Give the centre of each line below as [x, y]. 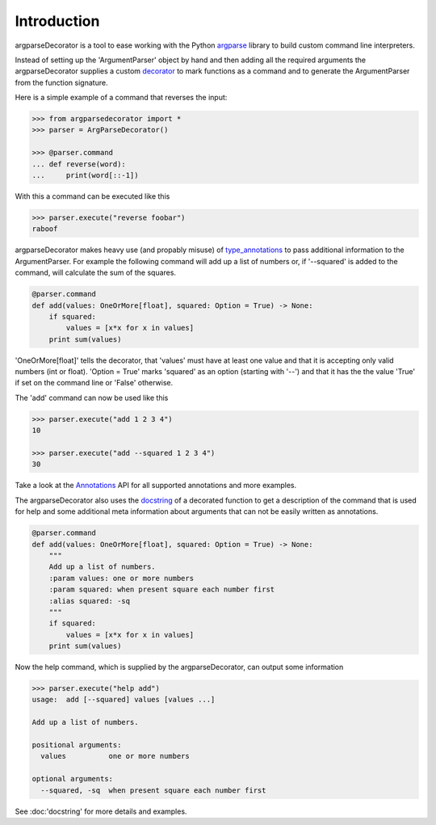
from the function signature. [61, 82]
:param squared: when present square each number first [162, 589]
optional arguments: [72, 779]
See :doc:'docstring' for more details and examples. [101, 811]
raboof [45, 229]
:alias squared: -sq [90, 601]
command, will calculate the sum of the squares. [96, 273]
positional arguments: [77, 745]
